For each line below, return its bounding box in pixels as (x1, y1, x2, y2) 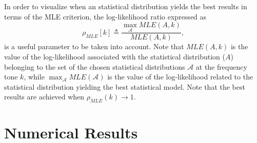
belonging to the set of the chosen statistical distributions (4, 61, 185, 72)
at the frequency (195, 61, 247, 72)
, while (24, 71, 45, 82)
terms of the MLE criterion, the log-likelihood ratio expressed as (4, 11, 207, 22)
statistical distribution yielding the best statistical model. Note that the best (4, 81, 245, 92)
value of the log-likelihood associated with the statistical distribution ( (4, 51, 225, 62)
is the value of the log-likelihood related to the (107, 71, 253, 82)
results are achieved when (4, 91, 85, 102)
